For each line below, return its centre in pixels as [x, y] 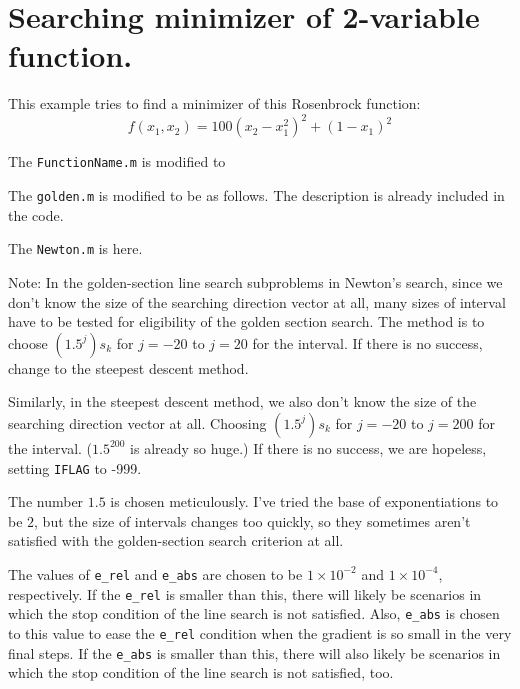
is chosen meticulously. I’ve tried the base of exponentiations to [304, 501]
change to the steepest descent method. [128, 367]
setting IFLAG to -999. [75, 467]
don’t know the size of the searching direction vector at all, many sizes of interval [257, 301]
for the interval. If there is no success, [367, 342]
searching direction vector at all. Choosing [137, 422]
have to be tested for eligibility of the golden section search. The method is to [246, 321]
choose [28, 342]
